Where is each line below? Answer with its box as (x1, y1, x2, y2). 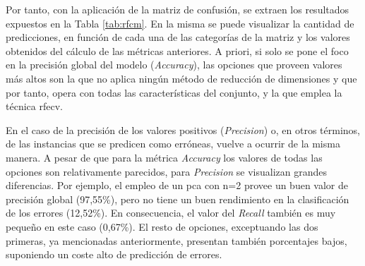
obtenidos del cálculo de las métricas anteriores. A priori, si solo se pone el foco (6, 43, 349, 58)
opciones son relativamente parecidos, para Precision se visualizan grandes (6, 164, 328, 179)
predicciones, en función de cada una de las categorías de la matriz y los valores (6, 30, 350, 44)
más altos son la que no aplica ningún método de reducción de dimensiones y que (6, 71, 357, 85)
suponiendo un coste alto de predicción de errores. (6, 247, 222, 262)
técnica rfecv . (6, 99, 63, 114)
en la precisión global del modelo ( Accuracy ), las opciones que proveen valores (6, 57, 342, 72)
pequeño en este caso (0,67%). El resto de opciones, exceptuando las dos (6, 219, 318, 234)
